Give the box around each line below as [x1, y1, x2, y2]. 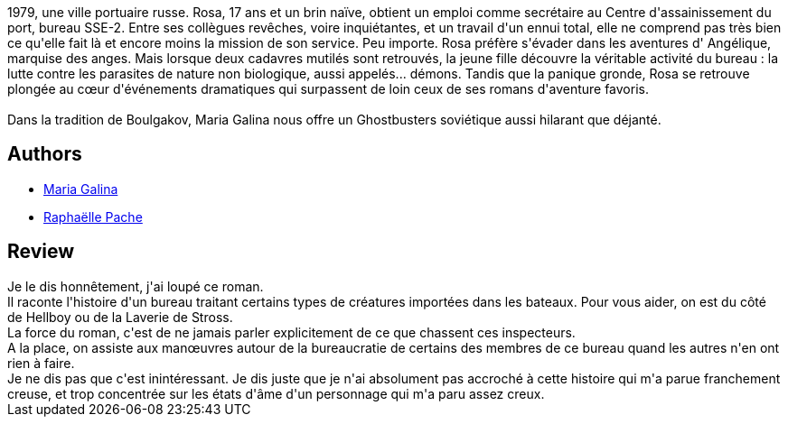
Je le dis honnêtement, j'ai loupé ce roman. [7, 278, 264, 294]
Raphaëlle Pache [43, 208, 143, 225]
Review [7, 240, 75, 263]
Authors [7, 143, 82, 166]
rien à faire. [7, 355, 75, 371]
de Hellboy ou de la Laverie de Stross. [7, 309, 233, 325]
